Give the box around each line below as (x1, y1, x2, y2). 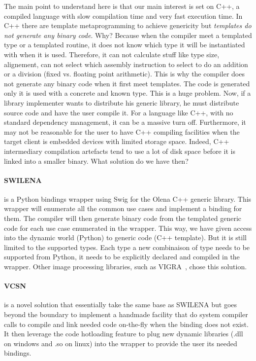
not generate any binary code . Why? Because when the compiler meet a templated (4, 30, 252, 40)
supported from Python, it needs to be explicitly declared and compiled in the (4, 252, 240, 262)
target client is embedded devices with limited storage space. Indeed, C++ (4, 136, 229, 146)
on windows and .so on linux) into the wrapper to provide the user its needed (4, 338, 237, 348)
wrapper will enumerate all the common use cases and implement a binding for (4, 203, 242, 214)
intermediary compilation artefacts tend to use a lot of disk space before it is (4, 145, 235, 156)
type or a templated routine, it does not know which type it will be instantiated (4, 39, 245, 50)
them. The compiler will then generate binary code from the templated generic (4, 213, 242, 223)
